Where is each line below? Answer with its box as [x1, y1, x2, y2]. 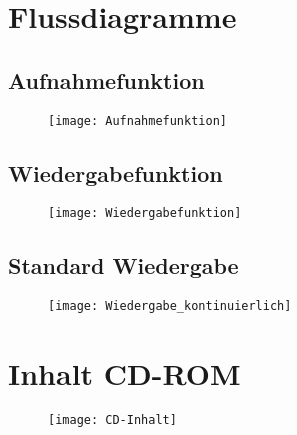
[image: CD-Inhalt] [48, 413, 177, 428]
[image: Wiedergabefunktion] [48, 206, 242, 221]
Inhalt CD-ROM [8, 353, 241, 394]
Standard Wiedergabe [8, 250, 239, 281]
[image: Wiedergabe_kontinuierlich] [48, 299, 292, 314]
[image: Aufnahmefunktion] [48, 113, 227, 128]
